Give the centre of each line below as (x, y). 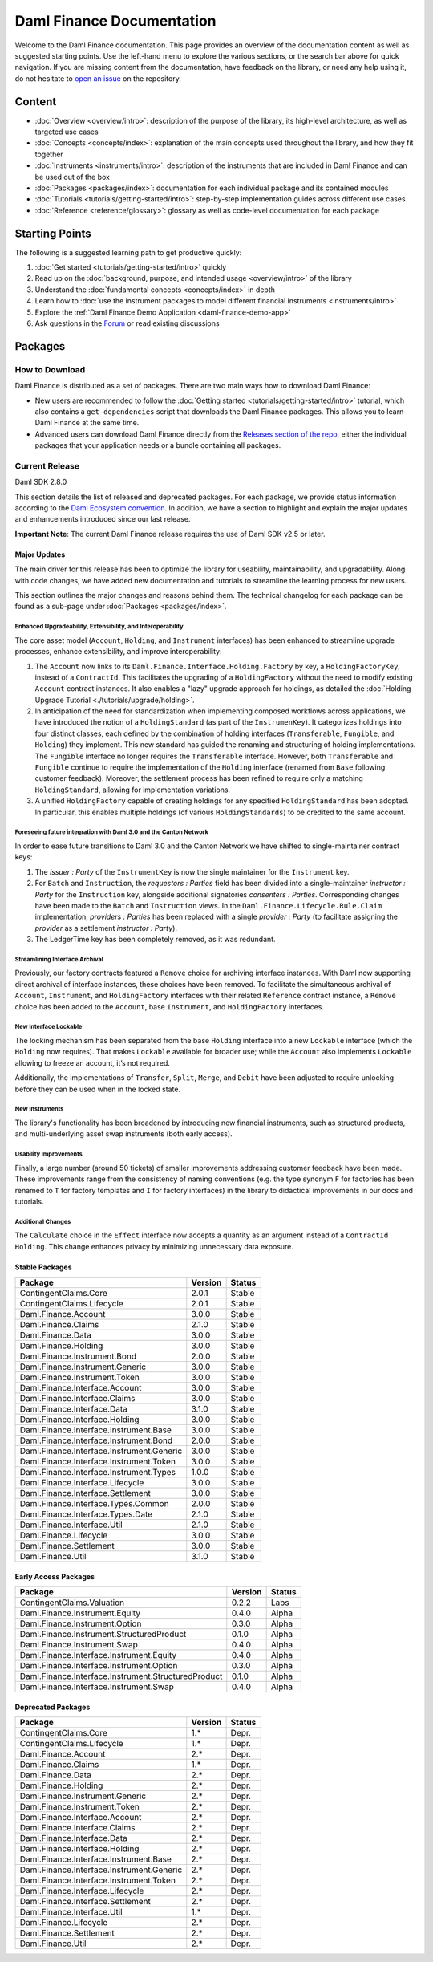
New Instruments (39, 1109)
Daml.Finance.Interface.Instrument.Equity (98, 1655)
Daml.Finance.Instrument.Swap (79, 1645)
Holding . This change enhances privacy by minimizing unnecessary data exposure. (154, 1246)
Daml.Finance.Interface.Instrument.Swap (97, 1687)
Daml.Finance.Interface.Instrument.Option (99, 1666)
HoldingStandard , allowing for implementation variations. (133, 790)
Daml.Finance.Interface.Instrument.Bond (96, 1440)
